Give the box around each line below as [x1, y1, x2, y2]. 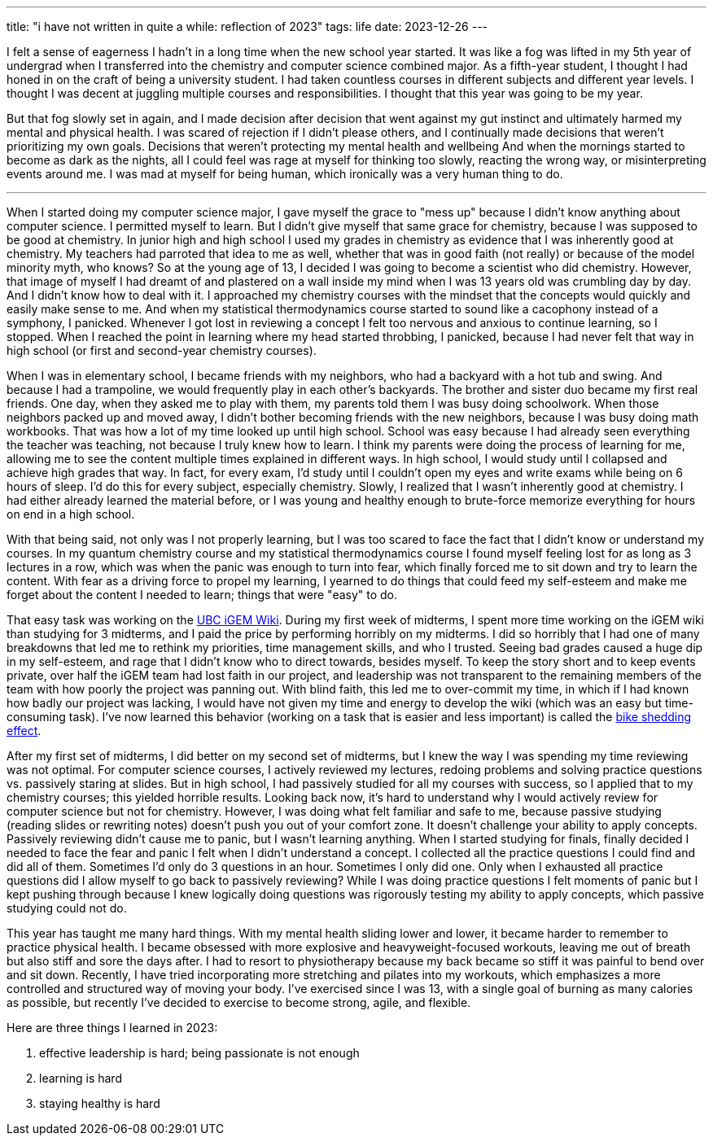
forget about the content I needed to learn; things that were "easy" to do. [7, 588, 398, 602]
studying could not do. [7, 901, 127, 915]
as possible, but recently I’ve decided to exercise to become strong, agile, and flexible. [7, 995, 471, 1009]
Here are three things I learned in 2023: [7, 1021, 218, 1035]
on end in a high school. [7, 507, 135, 521]
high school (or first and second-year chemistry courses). [7, 343, 317, 357]
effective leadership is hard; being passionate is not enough [39, 1046, 360, 1060]
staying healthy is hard [39, 1096, 160, 1110]
